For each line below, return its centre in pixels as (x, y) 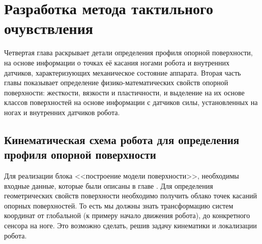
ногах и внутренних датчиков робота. (62, 112)
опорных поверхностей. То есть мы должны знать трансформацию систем (119, 205)
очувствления (49, 28)
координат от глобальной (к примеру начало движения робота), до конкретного (127, 215)
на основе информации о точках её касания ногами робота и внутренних (117, 62)
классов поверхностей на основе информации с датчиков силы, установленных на (131, 102)
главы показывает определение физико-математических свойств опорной (116, 82)
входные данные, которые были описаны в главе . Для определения (109, 185)
